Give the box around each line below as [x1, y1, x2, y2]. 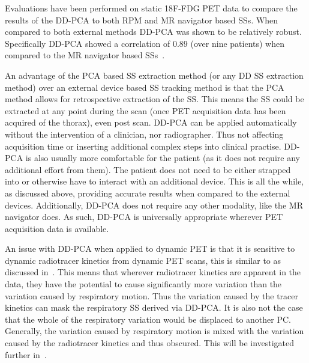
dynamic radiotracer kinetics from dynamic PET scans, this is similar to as [5, 254, 281, 266]
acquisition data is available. [5, 222, 109, 234]
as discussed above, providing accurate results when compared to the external [5, 186, 290, 199]
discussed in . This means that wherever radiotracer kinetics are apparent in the [5, 266, 301, 278]
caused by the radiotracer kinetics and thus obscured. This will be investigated [5, 337, 295, 349]
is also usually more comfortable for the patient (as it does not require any [25, 151, 300, 164]
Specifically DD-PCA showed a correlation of [5, 37, 170, 49]
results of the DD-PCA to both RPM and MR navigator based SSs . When [5, 13, 278, 26]
